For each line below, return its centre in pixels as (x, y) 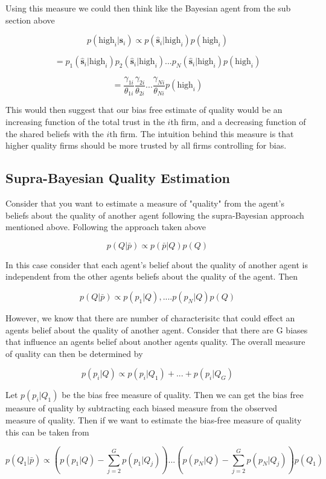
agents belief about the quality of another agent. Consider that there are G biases (157, 330)
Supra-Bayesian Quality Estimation (118, 178)
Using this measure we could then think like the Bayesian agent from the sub (148, 8)
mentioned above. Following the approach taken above (106, 227)
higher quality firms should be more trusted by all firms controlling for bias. (146, 145)
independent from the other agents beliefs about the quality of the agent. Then (152, 276)
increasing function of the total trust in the (85, 122)
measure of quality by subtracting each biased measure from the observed (142, 408)
